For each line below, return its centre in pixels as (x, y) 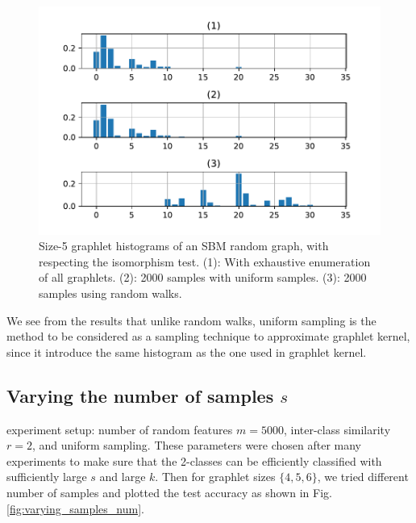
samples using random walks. (110, 293)
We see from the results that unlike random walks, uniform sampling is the (191, 320)
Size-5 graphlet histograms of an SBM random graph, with (184, 246)
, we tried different (363, 477)
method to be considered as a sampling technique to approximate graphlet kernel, (208, 336)
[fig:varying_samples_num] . (75, 508)
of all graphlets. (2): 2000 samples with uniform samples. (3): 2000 (203, 277)
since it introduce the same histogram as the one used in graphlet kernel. (187, 351)
